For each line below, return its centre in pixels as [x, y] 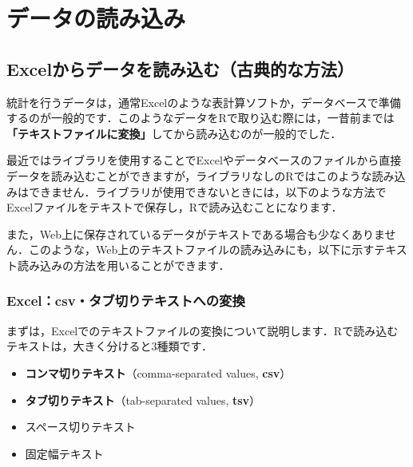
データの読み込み [96, 18]
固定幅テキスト [64, 453]
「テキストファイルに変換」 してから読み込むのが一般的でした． [174, 133]
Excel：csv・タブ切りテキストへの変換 [126, 301]
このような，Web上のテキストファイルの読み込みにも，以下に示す [201, 249]
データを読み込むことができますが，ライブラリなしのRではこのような [189, 175]
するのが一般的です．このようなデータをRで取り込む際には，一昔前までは [201, 118]
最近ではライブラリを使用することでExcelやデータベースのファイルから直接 [204, 160]
